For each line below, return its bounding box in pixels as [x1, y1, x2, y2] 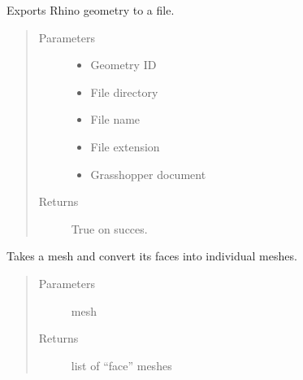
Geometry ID [90, 56, 157, 73]
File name [90, 111, 141, 128]
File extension [90, 138, 160, 155]
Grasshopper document [90, 165, 206, 182]
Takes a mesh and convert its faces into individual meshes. [6, 247, 297, 264]
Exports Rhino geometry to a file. [6, 2, 175, 18]
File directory [90, 83, 158, 100]
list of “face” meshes [71, 356, 172, 373]
